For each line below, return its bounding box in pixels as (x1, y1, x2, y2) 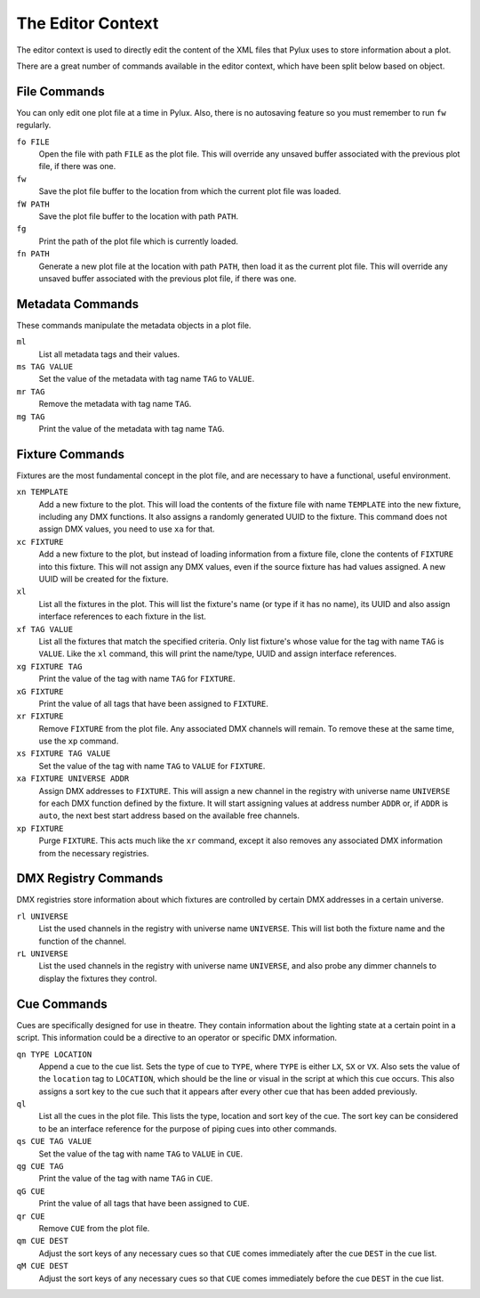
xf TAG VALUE (16, 624, 74, 634)
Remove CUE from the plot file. (38, 1222, 150, 1233)
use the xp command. (38, 735, 119, 747)
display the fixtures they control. (38, 973, 157, 984)
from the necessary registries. (38, 848, 149, 858)
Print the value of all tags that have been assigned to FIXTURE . (38, 698, 268, 709)
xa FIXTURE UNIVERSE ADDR (16, 774, 130, 783)
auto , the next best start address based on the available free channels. (38, 810, 300, 821)
